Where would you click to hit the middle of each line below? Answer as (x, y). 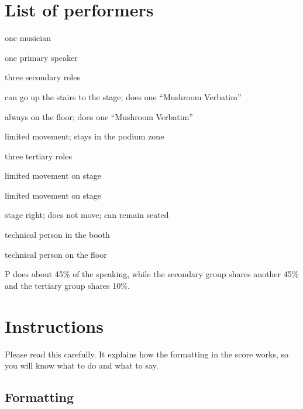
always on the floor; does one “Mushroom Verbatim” (99, 116)
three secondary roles (42, 77)
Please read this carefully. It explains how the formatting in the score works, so (147, 354)
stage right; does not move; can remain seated (87, 215)
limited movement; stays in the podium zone (85, 136)
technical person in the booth (57, 235)
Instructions (54, 326)
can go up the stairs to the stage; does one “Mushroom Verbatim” (123, 96)
